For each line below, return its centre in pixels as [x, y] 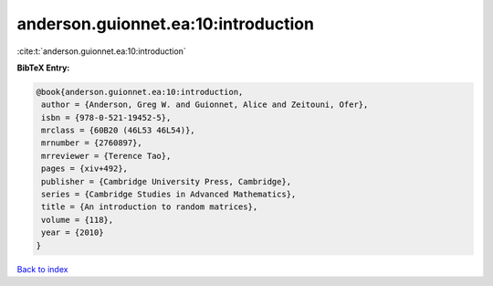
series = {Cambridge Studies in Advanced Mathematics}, [169, 195]
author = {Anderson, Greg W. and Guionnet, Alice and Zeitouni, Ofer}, [205, 105]
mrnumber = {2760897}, [92, 143]
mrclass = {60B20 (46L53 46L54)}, [118, 131]
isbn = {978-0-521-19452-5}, [106, 117]
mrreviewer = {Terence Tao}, [106, 156]
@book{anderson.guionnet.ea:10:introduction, [140, 92]
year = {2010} [73, 233]
